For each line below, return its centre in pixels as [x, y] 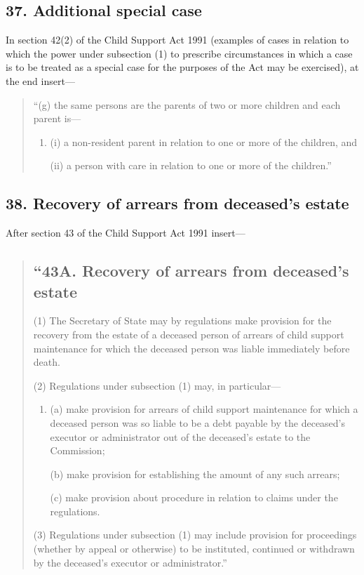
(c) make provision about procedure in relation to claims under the [194, 497]
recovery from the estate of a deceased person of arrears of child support [189, 334]
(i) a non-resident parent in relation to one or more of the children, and [204, 141]
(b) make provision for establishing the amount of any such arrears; [195, 474]
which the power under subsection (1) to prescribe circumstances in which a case [179, 53]
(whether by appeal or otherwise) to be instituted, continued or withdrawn [194, 549]
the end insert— [40, 80]
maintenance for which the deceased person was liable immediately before [191, 348]
